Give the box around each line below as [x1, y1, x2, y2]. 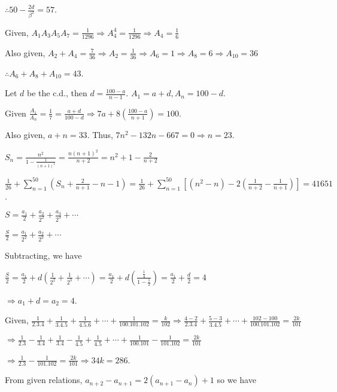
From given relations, [5, 373, 83, 386]
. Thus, [87, 128, 113, 141]
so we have [217, 373, 256, 386]
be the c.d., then [27, 87, 87, 99]
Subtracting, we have [5, 249, 82, 262]
